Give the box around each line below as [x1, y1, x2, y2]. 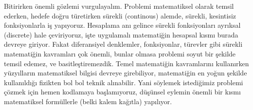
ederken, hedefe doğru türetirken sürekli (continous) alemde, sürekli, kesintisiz [4, 10, 236, 20]
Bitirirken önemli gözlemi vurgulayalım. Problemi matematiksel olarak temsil [4, 1, 234, 11]
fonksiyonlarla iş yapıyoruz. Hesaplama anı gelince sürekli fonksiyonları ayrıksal [4, 20, 241, 30]
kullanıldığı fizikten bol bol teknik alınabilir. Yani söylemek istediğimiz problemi [4, 77, 243, 87]
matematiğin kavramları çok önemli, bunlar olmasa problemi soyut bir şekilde [4, 48, 236, 58]
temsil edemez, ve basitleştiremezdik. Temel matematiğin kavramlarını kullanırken [4, 58, 249, 68]
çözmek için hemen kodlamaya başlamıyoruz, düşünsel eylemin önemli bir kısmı [4, 87, 241, 97]
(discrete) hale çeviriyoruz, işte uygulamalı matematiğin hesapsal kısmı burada [4, 29, 238, 39]
